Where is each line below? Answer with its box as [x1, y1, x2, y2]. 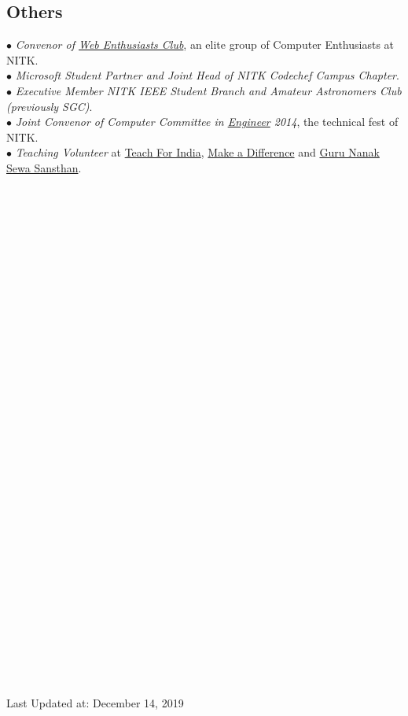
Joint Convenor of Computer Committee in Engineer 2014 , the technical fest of [15, 113, 399, 130]
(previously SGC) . [6, 98, 93, 114]
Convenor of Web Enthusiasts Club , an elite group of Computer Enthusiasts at [15, 36, 395, 53]
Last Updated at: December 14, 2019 [6, 695, 184, 711]
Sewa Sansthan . [6, 159, 82, 175]
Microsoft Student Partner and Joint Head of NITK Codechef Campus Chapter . [15, 67, 399, 83]
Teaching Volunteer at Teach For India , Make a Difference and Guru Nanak [15, 144, 380, 161]
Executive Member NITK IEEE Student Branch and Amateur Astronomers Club [15, 82, 402, 98]
